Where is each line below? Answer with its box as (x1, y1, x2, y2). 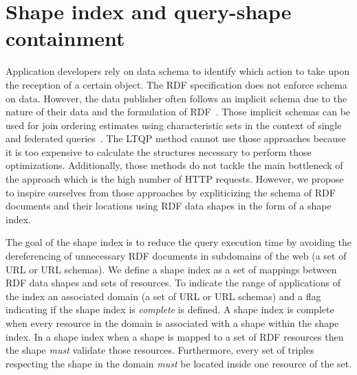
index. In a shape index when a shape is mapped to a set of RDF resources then (6, 329, 344, 343)
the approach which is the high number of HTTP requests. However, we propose (6, 172, 344, 186)
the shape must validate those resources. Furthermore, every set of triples (6, 343, 314, 357)
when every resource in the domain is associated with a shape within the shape (6, 316, 339, 330)
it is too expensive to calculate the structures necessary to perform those (6, 144, 312, 159)
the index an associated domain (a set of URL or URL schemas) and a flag (6, 288, 321, 303)
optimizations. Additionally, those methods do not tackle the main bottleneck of (6, 158, 343, 172)
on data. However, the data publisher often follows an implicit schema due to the (6, 91, 347, 105)
